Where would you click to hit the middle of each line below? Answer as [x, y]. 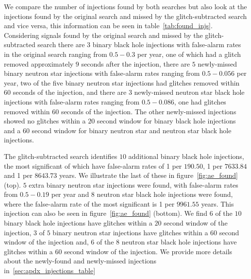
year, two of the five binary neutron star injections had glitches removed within [122, 82]
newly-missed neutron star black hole [189, 92]
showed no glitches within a [45, 121]
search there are [61, 44]
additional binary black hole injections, [186, 156]
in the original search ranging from [56, 54]
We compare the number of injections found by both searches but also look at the [125, 6]
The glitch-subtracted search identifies [61, 156]
